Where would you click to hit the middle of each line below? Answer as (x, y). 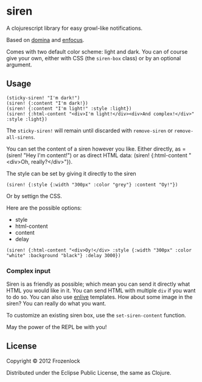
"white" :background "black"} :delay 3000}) (64, 255)
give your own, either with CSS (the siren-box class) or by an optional (94, 58)
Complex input (28, 271)
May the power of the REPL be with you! (57, 327)
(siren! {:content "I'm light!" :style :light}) (69, 108)
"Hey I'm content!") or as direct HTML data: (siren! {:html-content (105, 155)
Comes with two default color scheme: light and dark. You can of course (97, 51)
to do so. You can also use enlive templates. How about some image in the (99, 297)
